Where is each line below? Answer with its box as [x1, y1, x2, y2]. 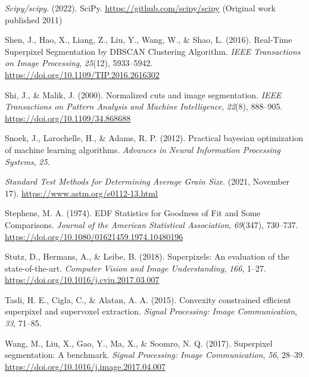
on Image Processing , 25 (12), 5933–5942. [5, 57, 153, 69]
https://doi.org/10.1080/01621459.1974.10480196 [5, 230, 183, 242]
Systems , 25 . [5, 155, 50, 167]
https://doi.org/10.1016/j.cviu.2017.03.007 [5, 273, 160, 286]
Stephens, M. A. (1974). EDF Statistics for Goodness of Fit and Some [5, 207, 261, 219]
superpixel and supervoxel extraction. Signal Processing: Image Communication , [5, 305, 297, 317]
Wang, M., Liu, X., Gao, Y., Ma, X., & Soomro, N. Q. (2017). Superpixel [5, 337, 273, 349]
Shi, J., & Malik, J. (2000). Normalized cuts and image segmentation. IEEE [5, 88, 282, 101]
